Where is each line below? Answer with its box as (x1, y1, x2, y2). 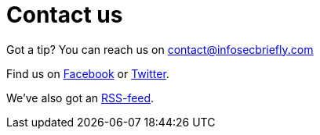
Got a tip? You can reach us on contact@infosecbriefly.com (6, 42, 314, 56)
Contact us (6, 2, 123, 28)
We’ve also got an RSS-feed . (6, 91, 155, 105)
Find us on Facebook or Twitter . (6, 66, 169, 80)
